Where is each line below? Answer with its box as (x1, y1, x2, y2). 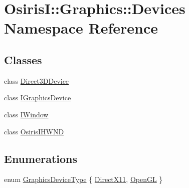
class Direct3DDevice (4, 75, 69, 86)
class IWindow (4, 109, 49, 119)
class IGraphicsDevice (4, 92, 71, 103)
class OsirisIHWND (4, 126, 64, 136)
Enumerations (4, 150, 78, 166)
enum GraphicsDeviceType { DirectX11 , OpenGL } (4, 174, 163, 184)
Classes (4, 52, 42, 67)
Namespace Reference (4, 18, 158, 38)
